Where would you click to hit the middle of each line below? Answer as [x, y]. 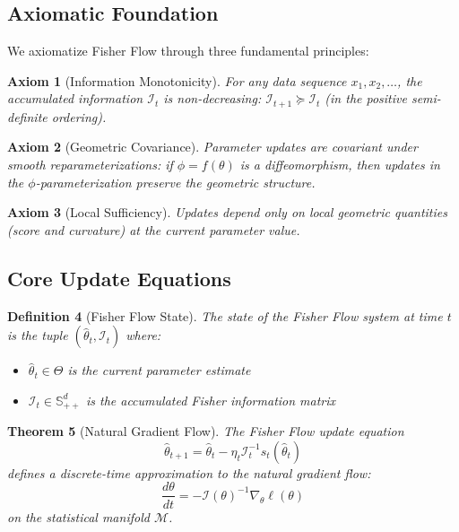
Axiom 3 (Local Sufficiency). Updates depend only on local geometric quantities [227, 212]
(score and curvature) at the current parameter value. [154, 229]
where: [143, 335]
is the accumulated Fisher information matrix [211, 400]
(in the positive [366, 98]
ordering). [79, 116]
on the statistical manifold [78, 516]
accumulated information [75, 98]
